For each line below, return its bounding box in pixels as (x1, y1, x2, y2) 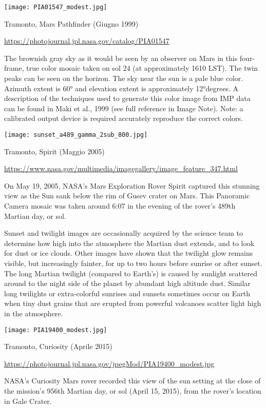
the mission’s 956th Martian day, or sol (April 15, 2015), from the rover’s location (4, 385, 261, 396)
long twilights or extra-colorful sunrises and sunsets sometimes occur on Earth (4, 288, 251, 298)
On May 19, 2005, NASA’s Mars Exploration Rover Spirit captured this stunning (4, 180, 260, 191)
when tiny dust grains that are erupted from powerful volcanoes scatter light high (4, 298, 261, 309)
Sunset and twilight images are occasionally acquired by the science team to (4, 228, 243, 238)
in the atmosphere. (4, 308, 63, 318)
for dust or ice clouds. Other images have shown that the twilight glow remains (4, 248, 253, 258)
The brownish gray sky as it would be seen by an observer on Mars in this (4, 52, 238, 63)
